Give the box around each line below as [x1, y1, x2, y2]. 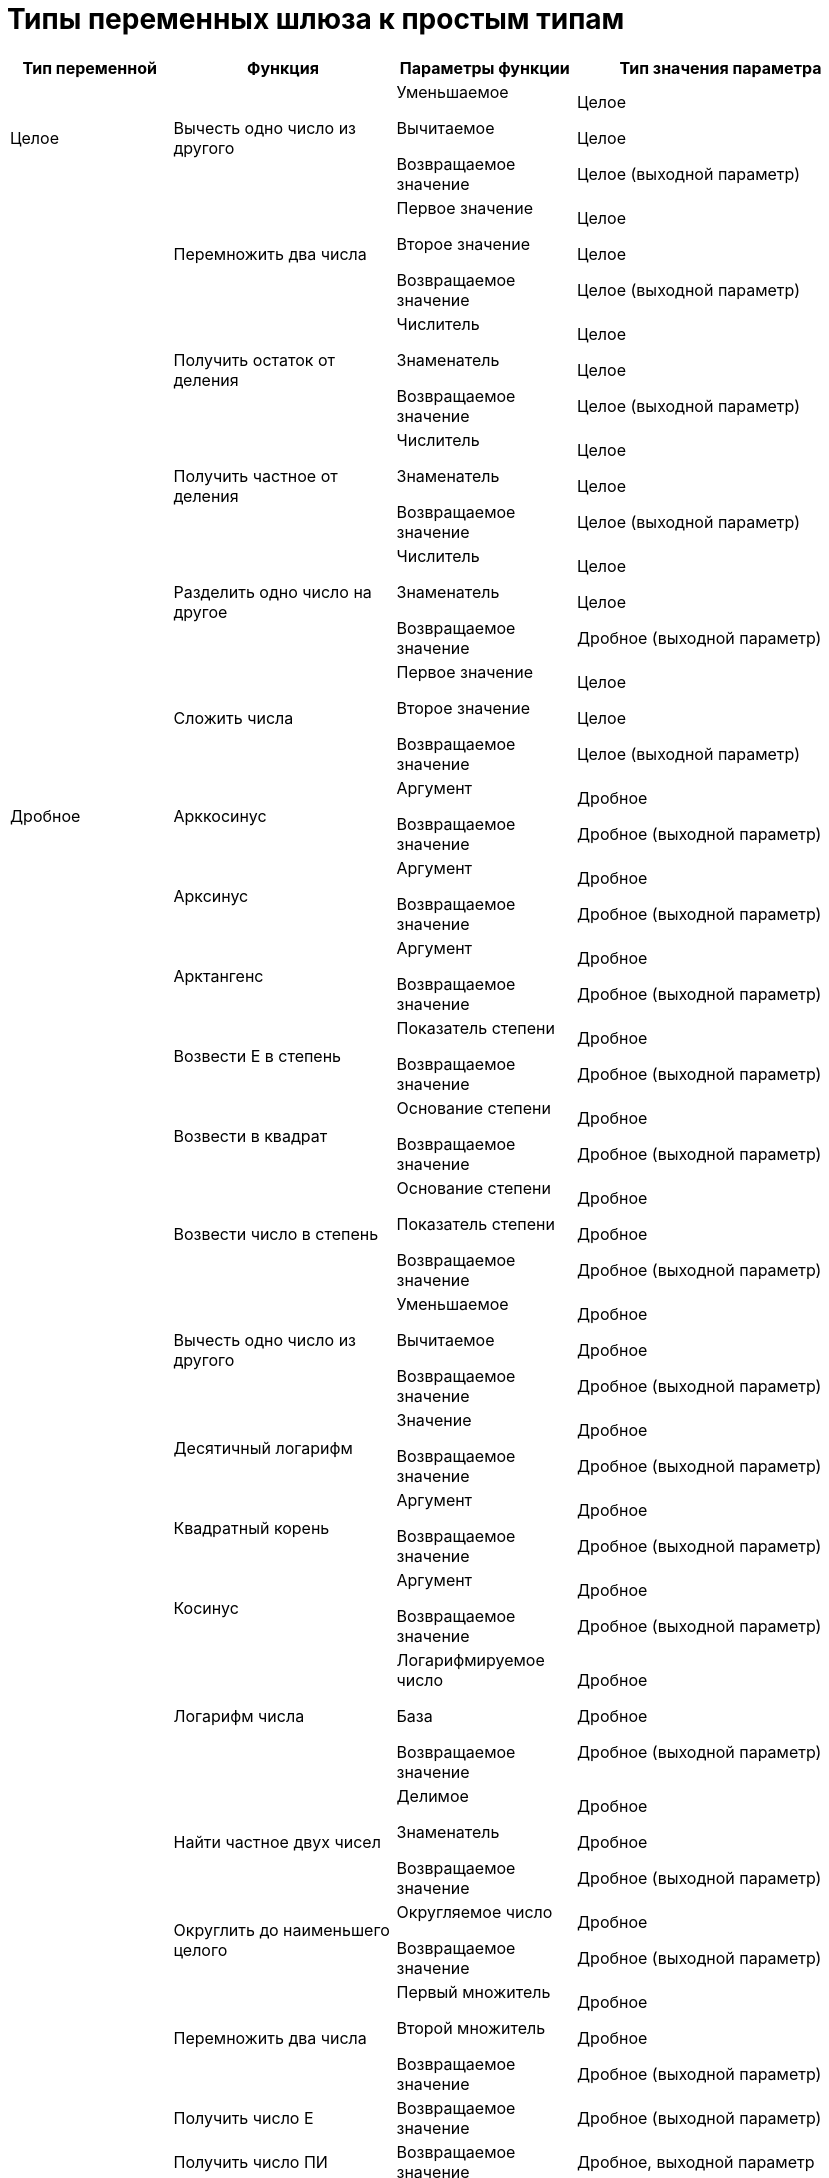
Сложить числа [173, 707, 294, 728]
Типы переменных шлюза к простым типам [7, 2, 625, 36]
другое [173, 601, 228, 622]
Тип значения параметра [619, 57, 822, 78]
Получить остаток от [173, 349, 335, 370]
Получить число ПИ [173, 2151, 328, 2172]
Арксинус [173, 885, 249, 906]
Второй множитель [396, 2017, 546, 2038]
